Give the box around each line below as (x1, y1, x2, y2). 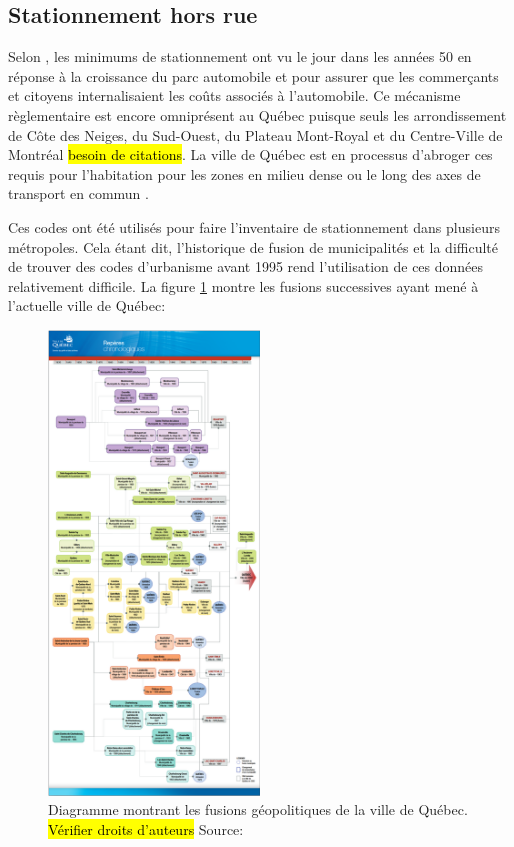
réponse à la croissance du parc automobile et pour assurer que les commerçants (8, 65, 499, 86)
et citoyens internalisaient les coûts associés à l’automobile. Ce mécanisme (8, 85, 461, 106)
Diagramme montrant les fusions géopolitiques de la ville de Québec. (48, 799, 468, 820)
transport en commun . (8, 183, 149, 204)
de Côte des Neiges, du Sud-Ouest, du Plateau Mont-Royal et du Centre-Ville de (8, 124, 503, 145)
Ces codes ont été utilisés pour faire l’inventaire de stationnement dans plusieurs (8, 216, 500, 237)
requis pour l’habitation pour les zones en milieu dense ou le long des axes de (8, 163, 481, 184)
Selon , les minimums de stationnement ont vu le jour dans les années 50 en (8, 46, 472, 67)
